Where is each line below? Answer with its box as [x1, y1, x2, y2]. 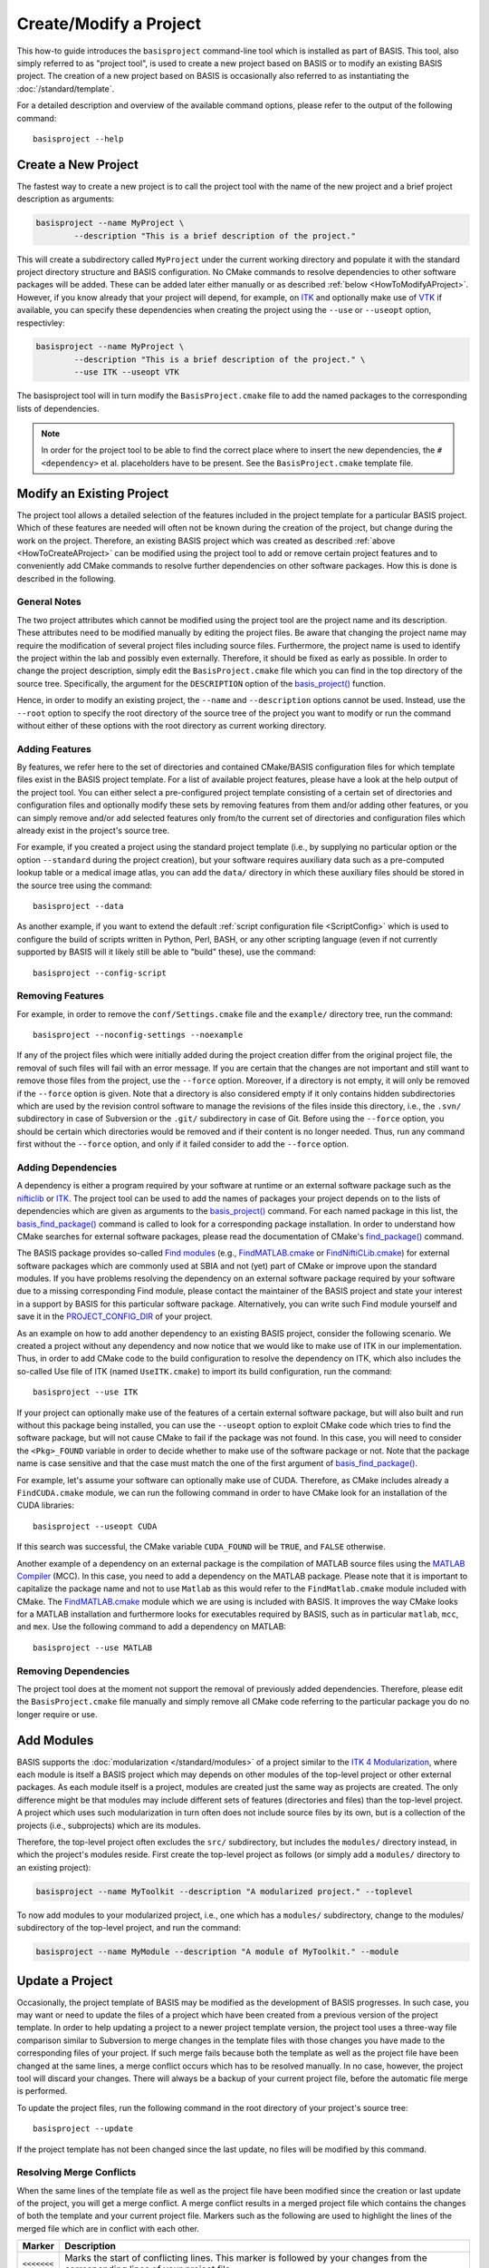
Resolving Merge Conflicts [16, 2166, 137, 2179]
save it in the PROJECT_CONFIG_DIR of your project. [16, 1311, 213, 1322]
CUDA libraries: [16, 1500, 74, 1510]
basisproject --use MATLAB [33, 1642, 153, 1653]
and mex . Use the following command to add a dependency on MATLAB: [16, 1621, 287, 1632]
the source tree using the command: [16, 880, 153, 891]
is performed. [16, 2086, 68, 2097]
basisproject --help [33, 133, 124, 144]
